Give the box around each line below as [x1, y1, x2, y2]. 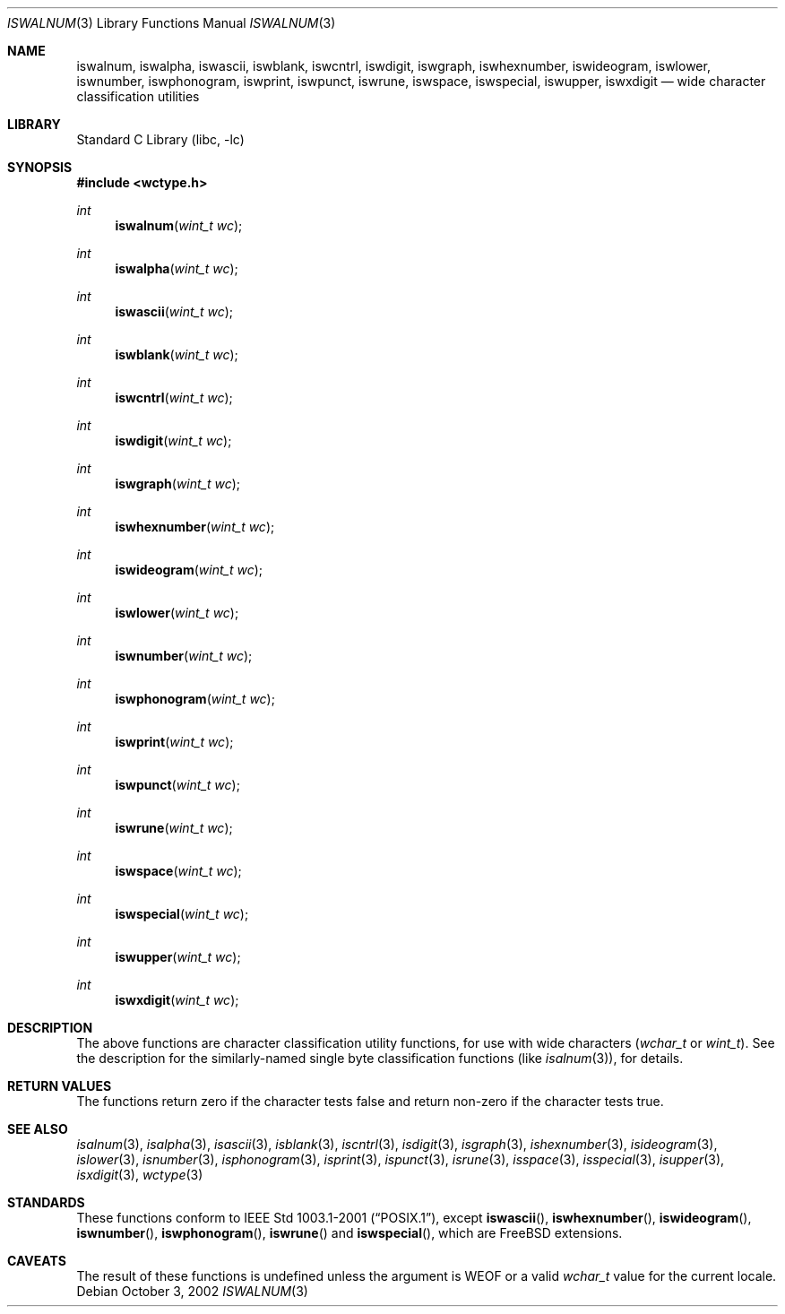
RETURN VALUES [7, 1078, 112, 1094]
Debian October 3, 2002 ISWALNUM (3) [76, 1284, 308, 1299]
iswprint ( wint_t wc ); [115, 734, 234, 749]
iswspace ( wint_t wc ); [115, 863, 242, 878]
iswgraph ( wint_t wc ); [115, 476, 241, 491]
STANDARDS [7, 1195, 85, 1210]
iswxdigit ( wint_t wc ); [115, 992, 239, 1007]
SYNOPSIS [7, 160, 73, 175]
